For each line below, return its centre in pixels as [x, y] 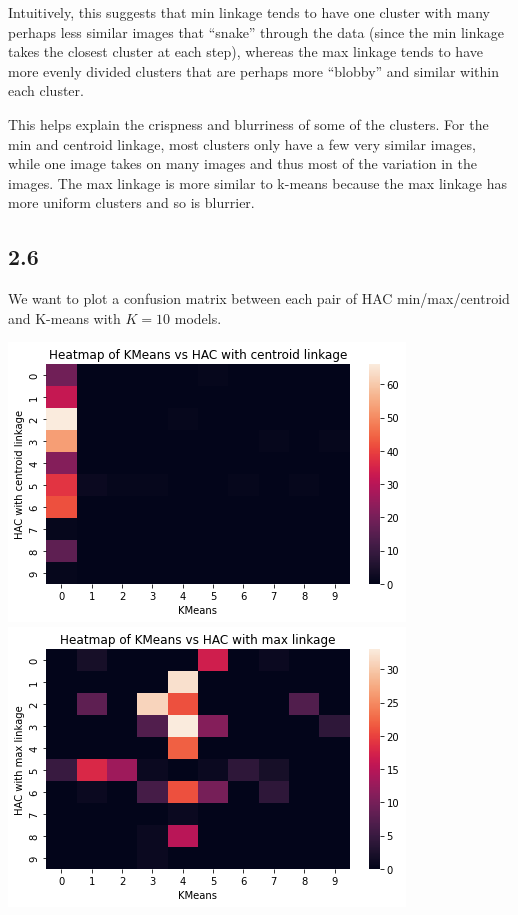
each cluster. [46, 90]
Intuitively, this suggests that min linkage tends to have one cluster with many [249, 12]
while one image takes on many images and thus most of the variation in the [242, 163]
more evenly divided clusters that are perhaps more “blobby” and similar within [253, 70]
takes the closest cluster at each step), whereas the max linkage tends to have [245, 51]
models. [198, 317]
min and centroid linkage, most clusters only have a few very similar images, [242, 143]
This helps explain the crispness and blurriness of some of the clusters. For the [248, 123]
